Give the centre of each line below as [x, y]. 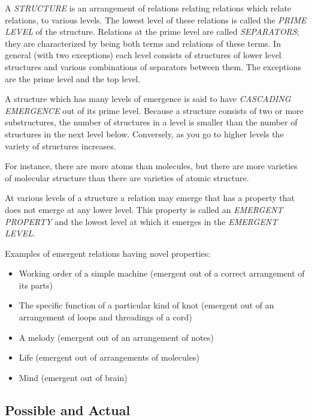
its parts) [36, 285]
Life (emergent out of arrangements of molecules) [109, 357]
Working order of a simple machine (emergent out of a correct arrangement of [162, 273]
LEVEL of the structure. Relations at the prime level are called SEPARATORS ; [152, 31]
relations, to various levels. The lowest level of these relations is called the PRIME [156, 19]
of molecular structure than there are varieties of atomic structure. [127, 177]
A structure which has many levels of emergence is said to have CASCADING [148, 99]
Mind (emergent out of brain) [73, 377]
